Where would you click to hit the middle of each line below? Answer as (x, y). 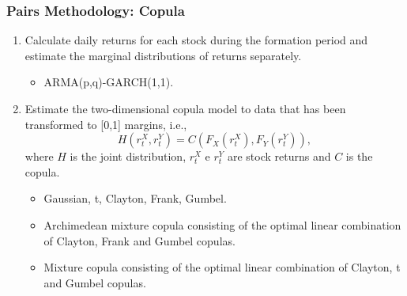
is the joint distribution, (128, 156)
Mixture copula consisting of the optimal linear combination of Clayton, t (222, 267)
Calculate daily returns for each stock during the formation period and (196, 40)
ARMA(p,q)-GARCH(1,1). (109, 82)
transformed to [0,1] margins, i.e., (106, 124)
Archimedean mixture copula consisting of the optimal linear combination (222, 224)
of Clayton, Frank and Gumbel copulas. (139, 240)
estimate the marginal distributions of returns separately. (163, 55)
